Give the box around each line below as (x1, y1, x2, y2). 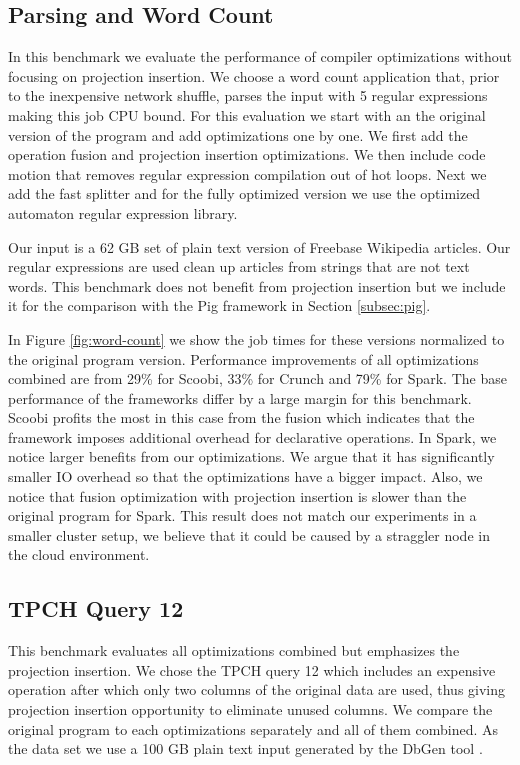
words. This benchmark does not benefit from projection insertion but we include (8, 275, 506, 296)
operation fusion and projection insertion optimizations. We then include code (8, 144, 486, 165)
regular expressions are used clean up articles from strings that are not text (8, 256, 470, 277)
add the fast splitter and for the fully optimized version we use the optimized (8, 183, 481, 204)
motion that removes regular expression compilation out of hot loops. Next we (8, 163, 487, 184)
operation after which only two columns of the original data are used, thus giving (8, 679, 506, 700)
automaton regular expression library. (8, 202, 238, 223)
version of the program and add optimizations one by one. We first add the (8, 124, 468, 145)
